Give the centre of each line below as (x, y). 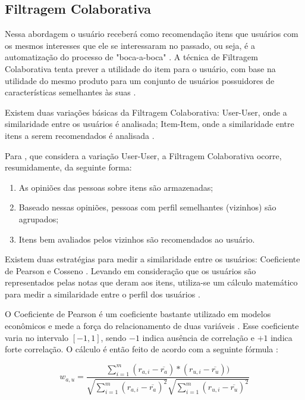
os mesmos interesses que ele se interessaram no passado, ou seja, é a (130, 45)
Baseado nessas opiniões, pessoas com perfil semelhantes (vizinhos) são (147, 207)
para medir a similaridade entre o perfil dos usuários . (103, 294)
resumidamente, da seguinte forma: (68, 167)
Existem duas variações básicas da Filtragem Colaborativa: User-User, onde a (146, 112)
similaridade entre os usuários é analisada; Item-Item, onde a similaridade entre (150, 124)
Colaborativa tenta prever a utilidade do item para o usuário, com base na (140, 68)
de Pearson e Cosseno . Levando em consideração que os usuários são (131, 270)
